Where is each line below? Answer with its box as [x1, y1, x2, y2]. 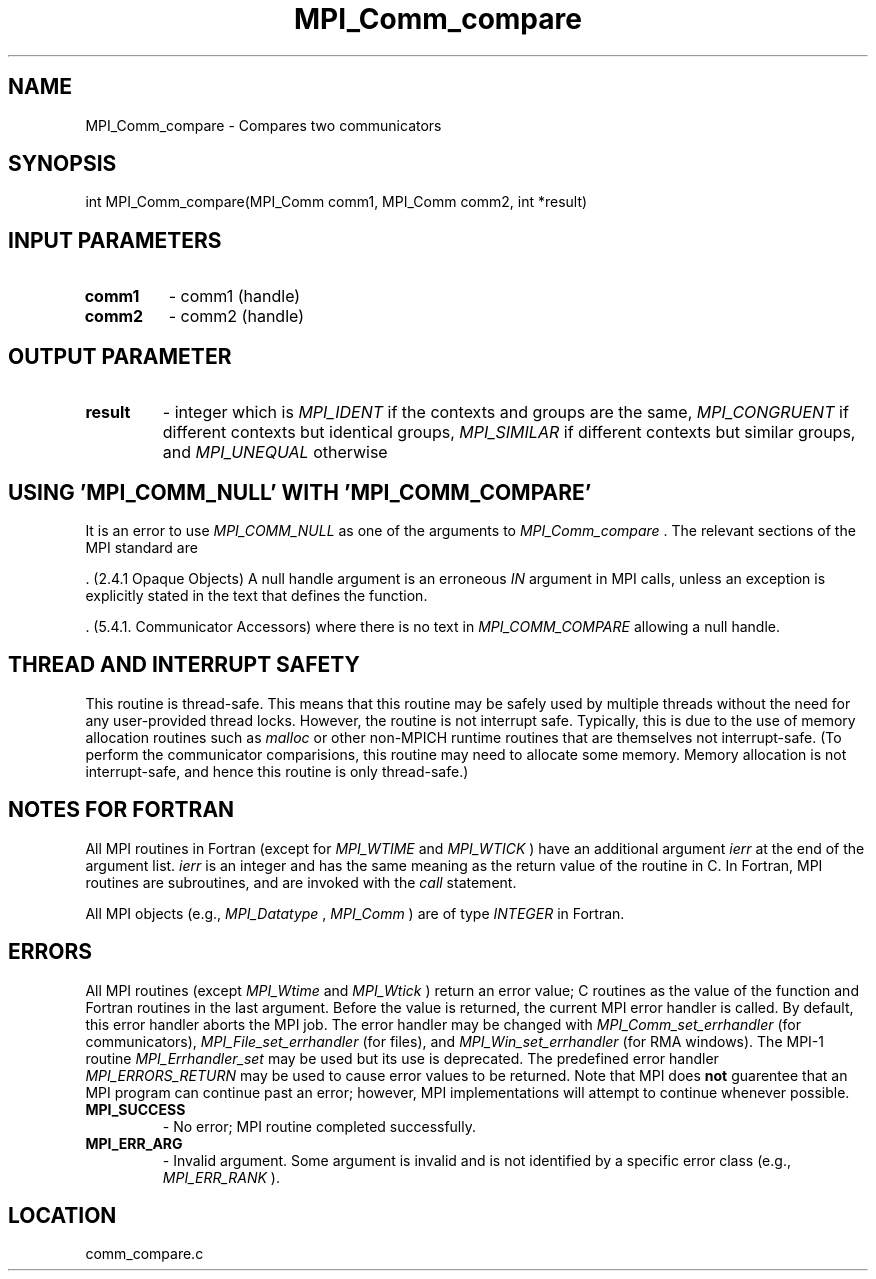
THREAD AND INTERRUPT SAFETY [8, 652, 360, 678]
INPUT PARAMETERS [8, 227, 222, 253]
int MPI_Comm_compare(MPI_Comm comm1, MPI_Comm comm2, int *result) [85, 193, 588, 211]
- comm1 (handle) [168, 286, 301, 307]
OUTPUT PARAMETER [8, 343, 232, 369]
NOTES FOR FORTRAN [8, 797, 235, 823]
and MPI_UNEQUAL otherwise [162, 442, 388, 463]
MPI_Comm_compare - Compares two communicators [85, 116, 442, 134]
